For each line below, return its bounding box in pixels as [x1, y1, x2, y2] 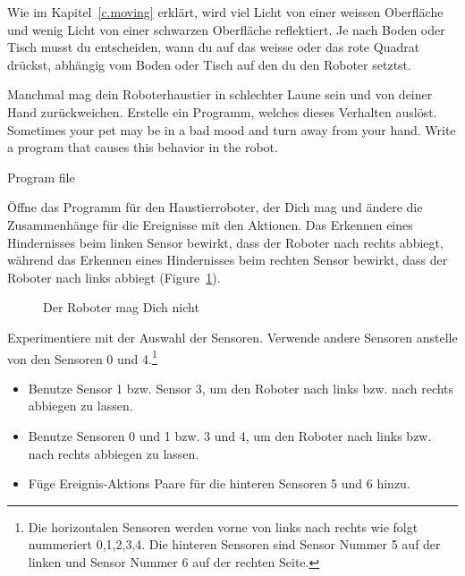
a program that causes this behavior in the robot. [7, 138, 278, 157]
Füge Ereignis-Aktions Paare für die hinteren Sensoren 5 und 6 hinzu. [28, 474, 410, 493]
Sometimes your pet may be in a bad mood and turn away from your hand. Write [7, 120, 456, 139]
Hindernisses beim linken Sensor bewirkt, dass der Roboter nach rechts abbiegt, [7, 233, 444, 251]
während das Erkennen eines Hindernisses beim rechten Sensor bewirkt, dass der [7, 250, 448, 269]
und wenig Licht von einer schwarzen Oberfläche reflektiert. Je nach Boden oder [7, 20, 445, 38]
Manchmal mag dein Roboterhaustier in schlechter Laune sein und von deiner [7, 85, 433, 104]
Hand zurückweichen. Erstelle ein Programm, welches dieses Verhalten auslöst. [7, 102, 437, 121]
